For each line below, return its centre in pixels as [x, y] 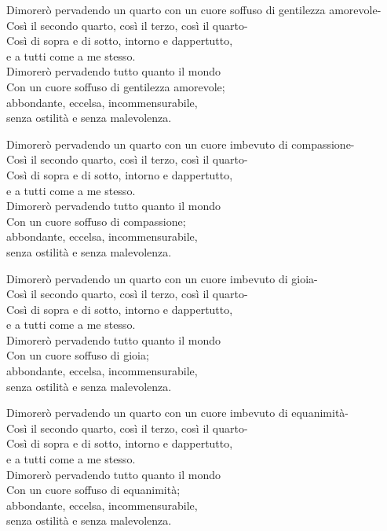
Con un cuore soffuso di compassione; [96, 221]
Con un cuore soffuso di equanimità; [93, 490]
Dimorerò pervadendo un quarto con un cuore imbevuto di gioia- [162, 278]
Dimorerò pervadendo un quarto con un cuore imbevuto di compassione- [181, 144]
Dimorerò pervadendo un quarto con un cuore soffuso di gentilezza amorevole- [194, 9]
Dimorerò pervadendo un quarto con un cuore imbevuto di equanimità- [177, 413]
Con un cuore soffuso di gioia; [78, 355]
